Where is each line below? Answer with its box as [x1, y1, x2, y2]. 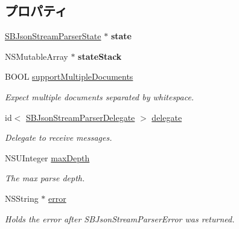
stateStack [78, 50, 122, 62]
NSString [5, 192, 39, 204]
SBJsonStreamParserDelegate [26, 111, 135, 123]
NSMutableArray [5, 50, 68, 62]
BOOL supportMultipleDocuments [5, 70, 133, 83]
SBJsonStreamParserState [5, 30, 101, 42]
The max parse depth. [5, 172, 85, 184]
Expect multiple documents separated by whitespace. [5, 90, 194, 103]
